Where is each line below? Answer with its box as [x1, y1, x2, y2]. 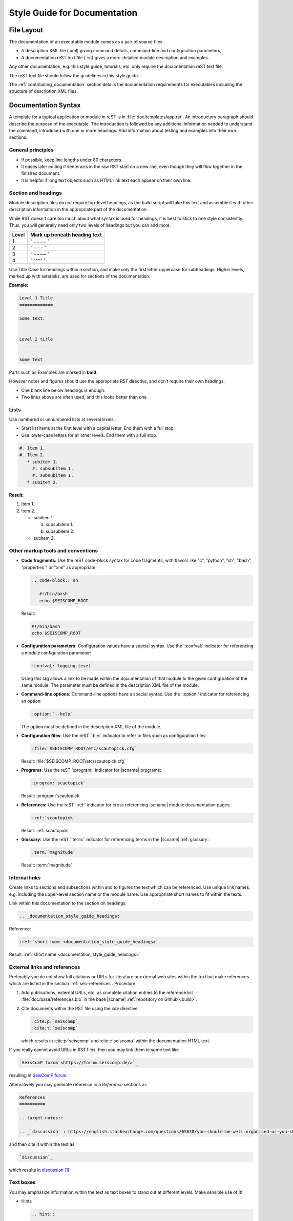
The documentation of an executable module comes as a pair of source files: [9, 39, 164, 45]
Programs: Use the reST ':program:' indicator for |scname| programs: [21, 767, 161, 773]
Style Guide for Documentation [9, 7, 138, 18]
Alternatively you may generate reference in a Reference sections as [9, 1081, 147, 1087]
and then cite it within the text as [9, 1141, 75, 1147]
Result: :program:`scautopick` [21, 793, 81, 799]
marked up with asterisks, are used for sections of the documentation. [9, 273, 150, 279]
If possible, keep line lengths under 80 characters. [21, 157, 123, 163]
